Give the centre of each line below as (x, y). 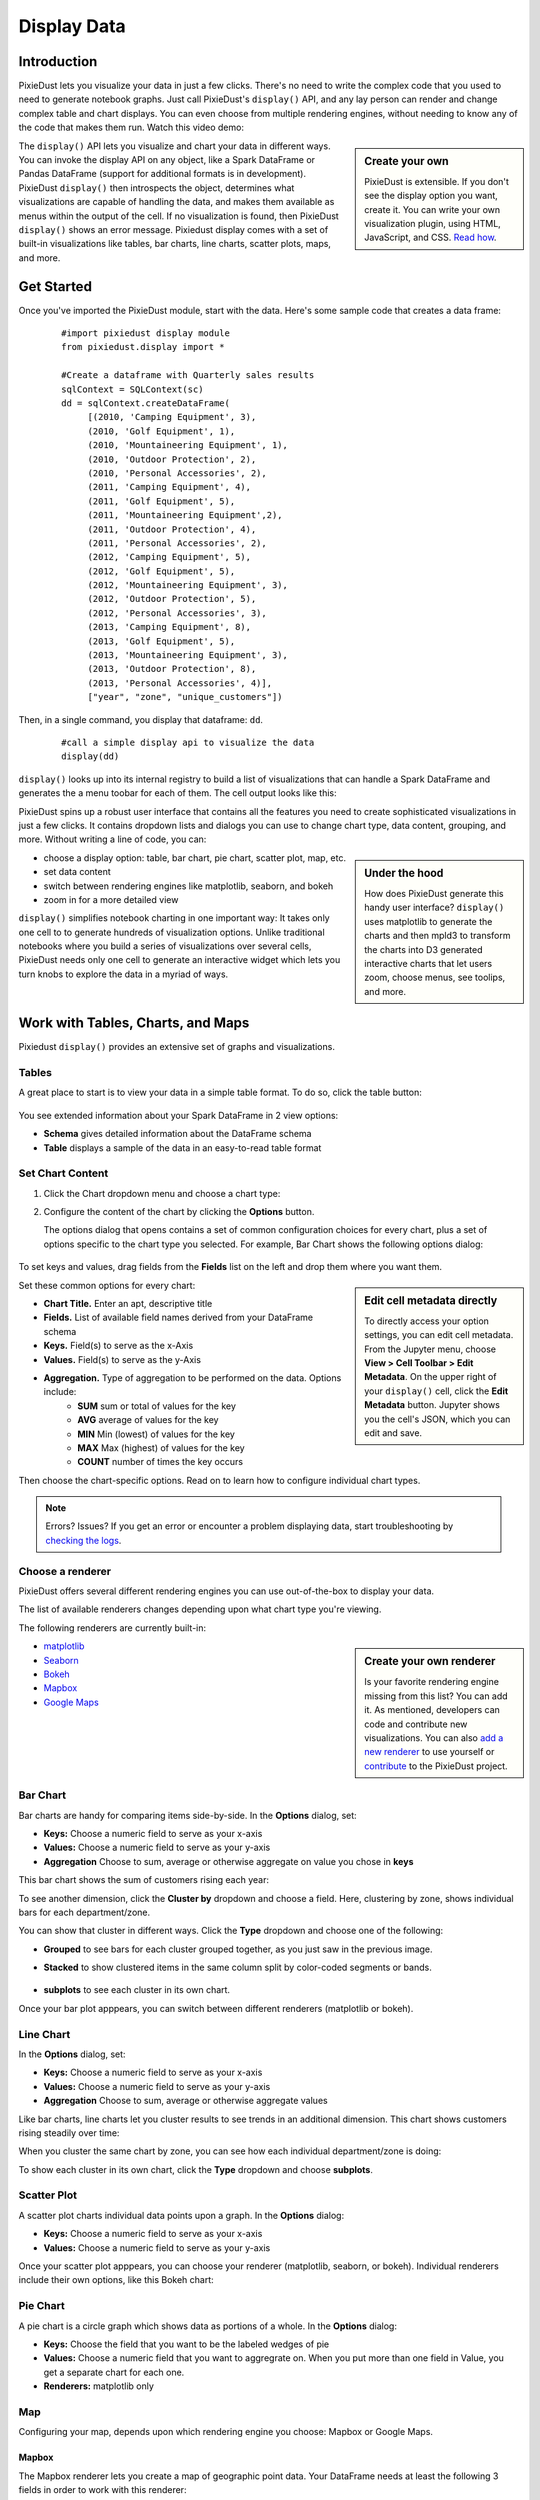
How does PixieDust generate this (434, 893)
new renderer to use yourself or (429, 1752)
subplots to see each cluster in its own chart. (136, 1990)
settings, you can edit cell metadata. (439, 1335)
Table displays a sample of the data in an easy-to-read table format (182, 1147)
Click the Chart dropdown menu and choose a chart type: (162, 1193)
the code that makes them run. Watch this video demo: (131, 127)
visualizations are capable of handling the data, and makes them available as (176, 202)
